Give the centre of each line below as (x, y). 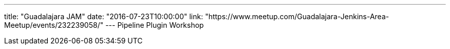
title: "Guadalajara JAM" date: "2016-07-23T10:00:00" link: (104, 16)
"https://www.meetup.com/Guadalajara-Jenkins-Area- (297, 16)
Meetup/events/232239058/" (54, 25)
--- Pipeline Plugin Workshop (155, 25)
